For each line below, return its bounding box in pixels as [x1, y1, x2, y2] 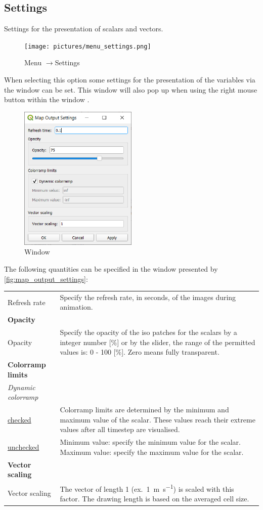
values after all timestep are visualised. [60, 424, 180, 435]
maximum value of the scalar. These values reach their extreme [60, 414, 255, 424]
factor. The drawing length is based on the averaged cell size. [60, 493, 249, 504]
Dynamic [8, 381, 35, 392]
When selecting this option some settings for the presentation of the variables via [4, 74, 255, 85]
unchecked [8, 441, 39, 452]
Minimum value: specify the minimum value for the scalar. [60, 437, 241, 447]
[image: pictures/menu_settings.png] [24, 42, 151, 50]
